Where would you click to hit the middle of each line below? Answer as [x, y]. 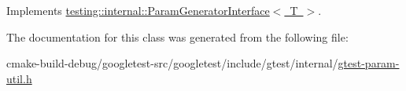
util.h [19, 78]
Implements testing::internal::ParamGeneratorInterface [138, 10]
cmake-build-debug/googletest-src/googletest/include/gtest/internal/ [172, 63]
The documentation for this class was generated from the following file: [177, 36]
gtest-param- [369, 63]
